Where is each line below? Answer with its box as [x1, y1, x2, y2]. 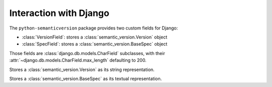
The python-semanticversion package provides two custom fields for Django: [9, 25, 178, 31]
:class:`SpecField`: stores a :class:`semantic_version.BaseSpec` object [22, 41, 168, 47]
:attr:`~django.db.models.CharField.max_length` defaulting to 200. [9, 57, 147, 63]
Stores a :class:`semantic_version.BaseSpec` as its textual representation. [9, 75, 162, 81]
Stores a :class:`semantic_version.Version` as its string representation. [9, 66, 155, 72]
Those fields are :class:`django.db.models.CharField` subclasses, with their [9, 50, 165, 56]
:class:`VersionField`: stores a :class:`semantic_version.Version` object [22, 34, 167, 40]
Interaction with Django [9, 7, 109, 18]
